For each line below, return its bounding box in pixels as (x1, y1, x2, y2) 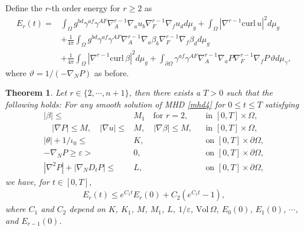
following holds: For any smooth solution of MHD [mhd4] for (5, 97, 225, 110)
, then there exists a (129, 86, 201, 99)
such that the (226, 86, 273, 99)
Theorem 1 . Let (5, 86, 67, 99)
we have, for (5, 175, 50, 187)
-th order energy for (48, 2, 120, 14)
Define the (5, 2, 43, 14)
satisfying (264, 97, 299, 110)
